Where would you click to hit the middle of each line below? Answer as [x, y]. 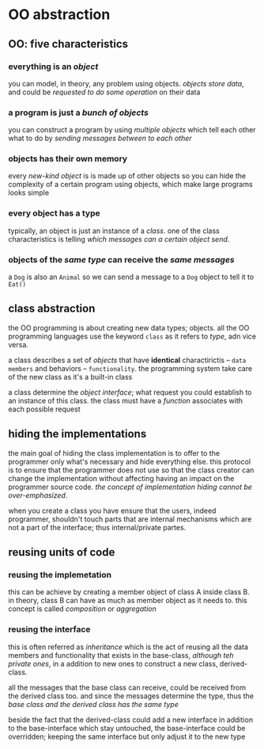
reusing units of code [62, 552]
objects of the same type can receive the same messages [121, 259]
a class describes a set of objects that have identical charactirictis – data [127, 360]
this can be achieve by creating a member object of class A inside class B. [129, 592]
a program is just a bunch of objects [78, 113]
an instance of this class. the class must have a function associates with [126, 400]
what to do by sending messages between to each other [100, 138]
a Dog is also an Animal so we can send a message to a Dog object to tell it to [131, 277]
